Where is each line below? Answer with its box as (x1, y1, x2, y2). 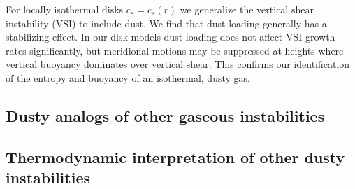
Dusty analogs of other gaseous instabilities (6, 104, 325, 126)
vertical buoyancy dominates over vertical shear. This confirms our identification (6, 57, 350, 71)
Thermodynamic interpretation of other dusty (6, 146, 345, 167)
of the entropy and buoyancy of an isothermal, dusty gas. (6, 70, 250, 85)
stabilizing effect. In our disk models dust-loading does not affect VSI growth (6, 29, 335, 44)
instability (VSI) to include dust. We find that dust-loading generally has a (6, 15, 327, 30)
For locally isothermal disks (6, 2, 124, 16)
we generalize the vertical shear (180, 2, 314, 16)
